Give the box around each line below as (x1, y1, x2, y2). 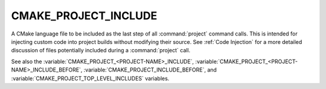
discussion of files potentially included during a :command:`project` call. (11, 47, 191, 54)
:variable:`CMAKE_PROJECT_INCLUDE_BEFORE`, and (83, 66, 217, 73)
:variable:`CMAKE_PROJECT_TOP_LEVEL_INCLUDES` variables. (11, 75, 170, 82)
